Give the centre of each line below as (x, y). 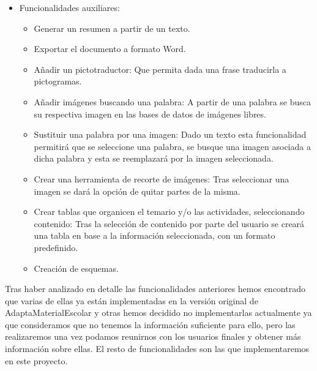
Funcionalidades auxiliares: (69, 7)
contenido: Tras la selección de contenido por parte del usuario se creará (169, 223)
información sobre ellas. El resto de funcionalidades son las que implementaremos (157, 349)
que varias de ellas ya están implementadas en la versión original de (132, 300)
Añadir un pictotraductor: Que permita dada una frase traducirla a (160, 69)
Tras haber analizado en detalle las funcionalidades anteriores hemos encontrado (155, 289)
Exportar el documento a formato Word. (110, 49)
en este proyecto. (36, 360)
